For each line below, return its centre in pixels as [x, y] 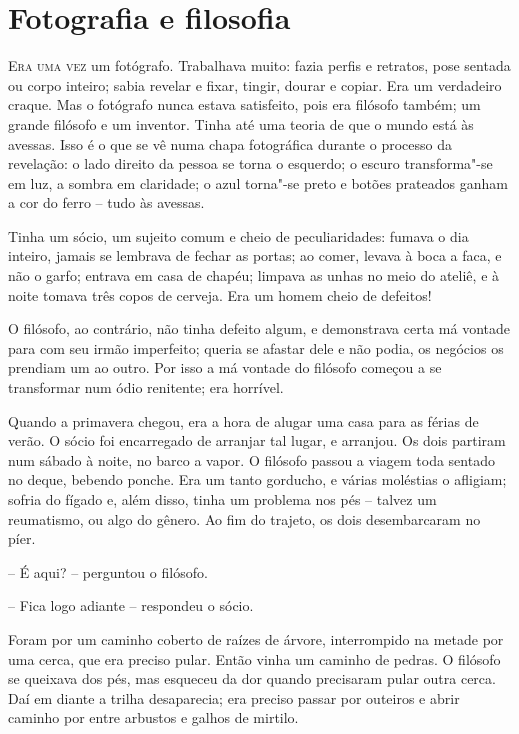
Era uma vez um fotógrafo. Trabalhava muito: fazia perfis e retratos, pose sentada [259, 65]
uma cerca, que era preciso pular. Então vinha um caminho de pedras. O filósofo [254, 658]
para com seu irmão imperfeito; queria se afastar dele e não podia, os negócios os [256, 347]
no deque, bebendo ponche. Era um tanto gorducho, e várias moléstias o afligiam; [257, 479]
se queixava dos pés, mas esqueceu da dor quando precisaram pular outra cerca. [252, 678]
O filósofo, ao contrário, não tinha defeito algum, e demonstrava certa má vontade [259, 328]
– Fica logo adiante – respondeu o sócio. [131, 605]
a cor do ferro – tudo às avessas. [106, 202]
